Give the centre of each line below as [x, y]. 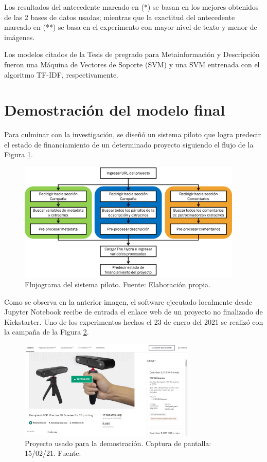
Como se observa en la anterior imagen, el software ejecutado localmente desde [128, 301]
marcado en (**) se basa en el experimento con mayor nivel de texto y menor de [131, 27]
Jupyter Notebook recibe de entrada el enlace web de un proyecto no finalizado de [133, 312]
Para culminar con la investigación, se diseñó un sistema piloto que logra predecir [132, 134]
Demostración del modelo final [115, 110]
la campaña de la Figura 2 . [47, 332]
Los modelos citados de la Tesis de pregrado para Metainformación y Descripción [132, 54]
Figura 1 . [19, 154]
